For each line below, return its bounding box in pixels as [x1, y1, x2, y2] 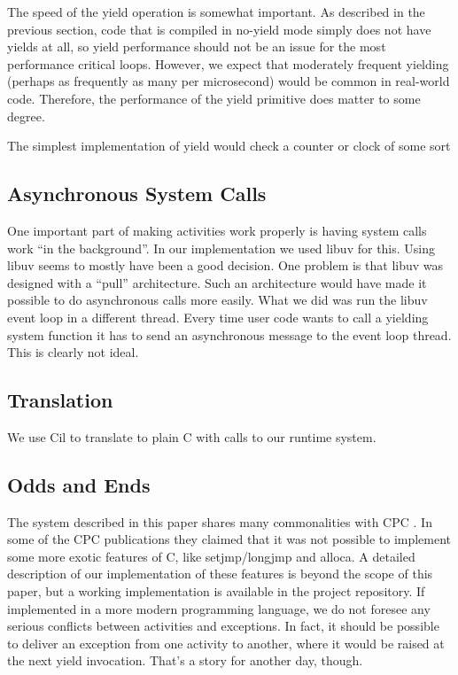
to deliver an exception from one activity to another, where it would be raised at [7, 633, 445, 652]
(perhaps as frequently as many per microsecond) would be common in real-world [7, 72, 450, 90]
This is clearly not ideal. [7, 343, 139, 361]
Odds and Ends [7, 470, 151, 498]
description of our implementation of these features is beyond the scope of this [7, 564, 433, 583]
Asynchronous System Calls [7, 180, 267, 207]
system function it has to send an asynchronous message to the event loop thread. [7, 325, 452, 344]
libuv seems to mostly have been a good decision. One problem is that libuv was [7, 256, 444, 275]
